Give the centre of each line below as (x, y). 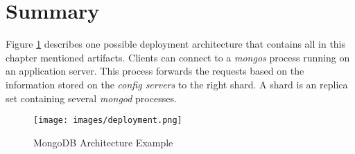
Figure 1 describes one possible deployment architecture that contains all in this (176, 44)
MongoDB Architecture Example (103, 142)
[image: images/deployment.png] (108, 121)
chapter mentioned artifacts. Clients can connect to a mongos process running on (178, 57)
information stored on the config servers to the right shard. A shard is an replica (177, 84)
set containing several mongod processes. (91, 98)
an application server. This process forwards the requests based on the (155, 71)
